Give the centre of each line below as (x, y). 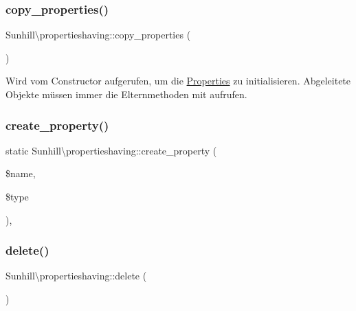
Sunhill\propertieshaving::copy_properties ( (98, 35)
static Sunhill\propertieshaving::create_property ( (111, 150)
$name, (21, 173)
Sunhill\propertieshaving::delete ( (76, 276)
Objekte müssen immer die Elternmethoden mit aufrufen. (126, 94)
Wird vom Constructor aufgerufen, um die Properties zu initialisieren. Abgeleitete (178, 81)
